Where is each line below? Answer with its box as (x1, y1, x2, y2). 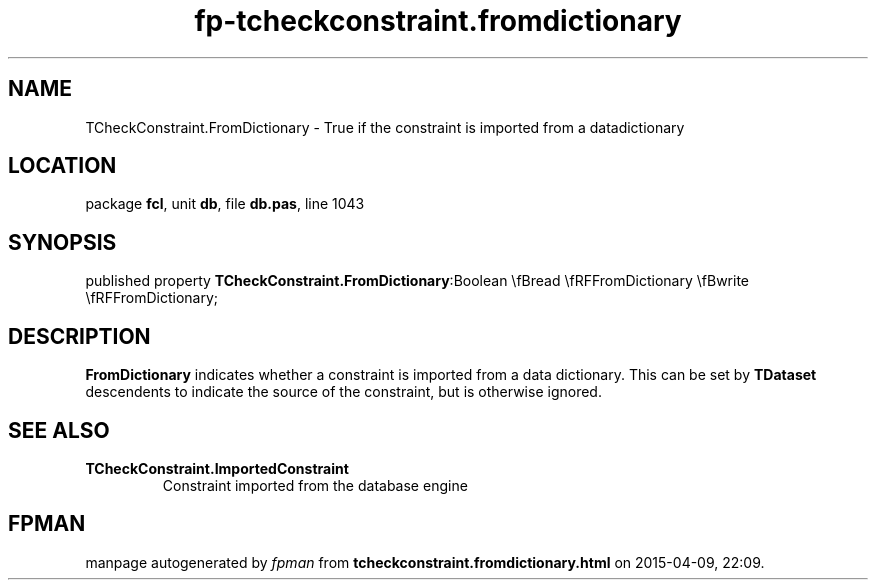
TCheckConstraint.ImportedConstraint (85, 459, 349, 477)
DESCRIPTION (8, 323, 151, 349)
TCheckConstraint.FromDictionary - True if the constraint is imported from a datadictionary (85, 118, 685, 136)
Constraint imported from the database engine (162, 476, 468, 494)
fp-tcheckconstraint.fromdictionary (194, 4, 682, 38)
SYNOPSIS (8, 229, 117, 255)
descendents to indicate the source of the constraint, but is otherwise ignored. (85, 383, 602, 401)
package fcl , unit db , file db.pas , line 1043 (85, 195, 365, 213)
